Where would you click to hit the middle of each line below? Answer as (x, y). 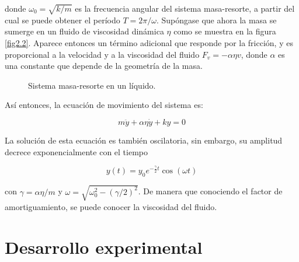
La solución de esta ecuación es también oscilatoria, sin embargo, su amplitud (144, 140)
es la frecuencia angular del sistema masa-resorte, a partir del (185, 8)
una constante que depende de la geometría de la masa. (104, 66)
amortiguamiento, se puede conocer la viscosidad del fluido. (111, 206)
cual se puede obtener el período (62, 20)
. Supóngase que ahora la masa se (216, 20)
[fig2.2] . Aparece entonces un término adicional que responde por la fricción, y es (149, 42)
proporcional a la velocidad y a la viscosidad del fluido (102, 54)
